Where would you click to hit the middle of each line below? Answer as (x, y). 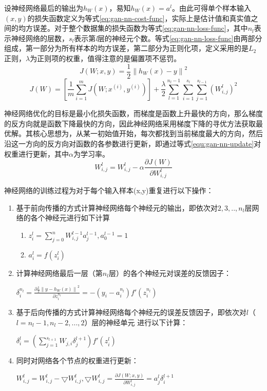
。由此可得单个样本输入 (211, 8)
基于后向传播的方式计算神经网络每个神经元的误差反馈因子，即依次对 (131, 312)
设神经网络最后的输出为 (44, 8)
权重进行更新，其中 (36, 153)
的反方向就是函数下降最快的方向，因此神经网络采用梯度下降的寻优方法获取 (130, 123)
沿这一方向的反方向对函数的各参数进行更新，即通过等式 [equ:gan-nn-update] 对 (133, 143)
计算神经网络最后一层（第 (59, 273)
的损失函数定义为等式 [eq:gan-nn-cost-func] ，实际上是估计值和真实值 (139, 18)
